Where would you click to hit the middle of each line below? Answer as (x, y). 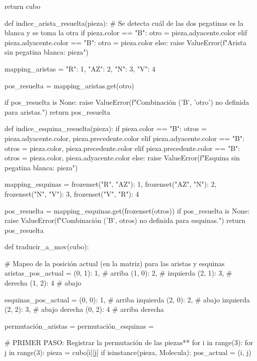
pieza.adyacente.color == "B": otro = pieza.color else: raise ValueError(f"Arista (126, 42)
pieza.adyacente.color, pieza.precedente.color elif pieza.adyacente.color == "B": (125, 138)
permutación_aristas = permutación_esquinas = (79, 325)
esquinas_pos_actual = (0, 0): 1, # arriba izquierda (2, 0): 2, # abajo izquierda (127, 299)
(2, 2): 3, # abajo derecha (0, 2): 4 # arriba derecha (84, 309)
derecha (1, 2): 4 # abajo (43, 283)
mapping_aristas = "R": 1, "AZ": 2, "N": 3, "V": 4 (80, 68)
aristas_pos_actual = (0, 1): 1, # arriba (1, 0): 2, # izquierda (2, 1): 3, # (118, 273)
